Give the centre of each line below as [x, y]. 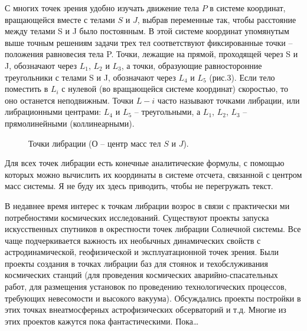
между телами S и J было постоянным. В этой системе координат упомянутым [147, 31]
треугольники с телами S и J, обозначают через [90, 77]
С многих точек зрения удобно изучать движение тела [102, 8]
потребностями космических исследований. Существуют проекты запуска [137, 217]
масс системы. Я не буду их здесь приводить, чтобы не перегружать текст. [139, 186]
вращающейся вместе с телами [60, 19]
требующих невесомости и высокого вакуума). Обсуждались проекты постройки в [153, 298]
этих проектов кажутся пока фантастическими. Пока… [102, 321]
